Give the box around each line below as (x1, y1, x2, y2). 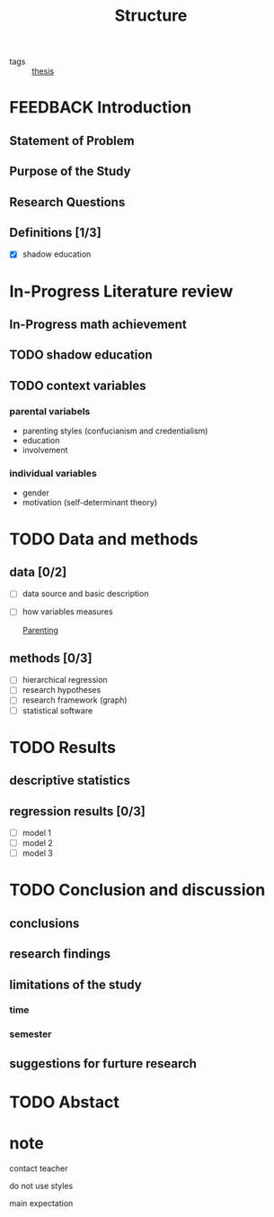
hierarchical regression (22, 675, 108, 686)
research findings (9, 947, 110, 962)
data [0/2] (9, 564, 67, 579)
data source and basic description (22, 588, 149, 599)
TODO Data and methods (9, 529, 199, 549)
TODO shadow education (9, 348, 153, 363)
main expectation (9, 1197, 74, 1208)
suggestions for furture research (9, 1056, 198, 1071)
